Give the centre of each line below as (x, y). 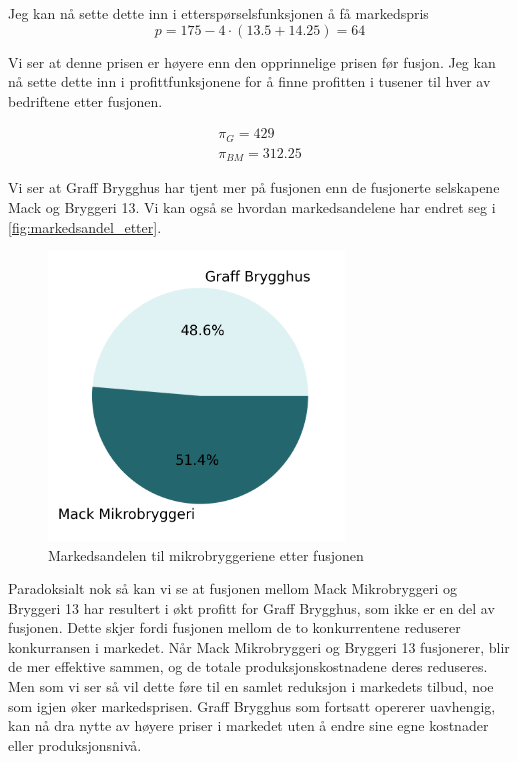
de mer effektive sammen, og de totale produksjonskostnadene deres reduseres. (248, 666)
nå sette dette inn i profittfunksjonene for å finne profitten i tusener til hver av (249, 81)
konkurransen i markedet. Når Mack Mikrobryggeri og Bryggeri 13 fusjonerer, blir (259, 646)
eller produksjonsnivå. (75, 744)
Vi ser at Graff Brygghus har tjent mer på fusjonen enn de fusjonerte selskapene (254, 187)
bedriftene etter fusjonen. (85, 100)
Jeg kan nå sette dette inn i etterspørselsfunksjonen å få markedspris (218, 13)
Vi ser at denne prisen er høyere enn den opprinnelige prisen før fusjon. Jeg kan (252, 61)
